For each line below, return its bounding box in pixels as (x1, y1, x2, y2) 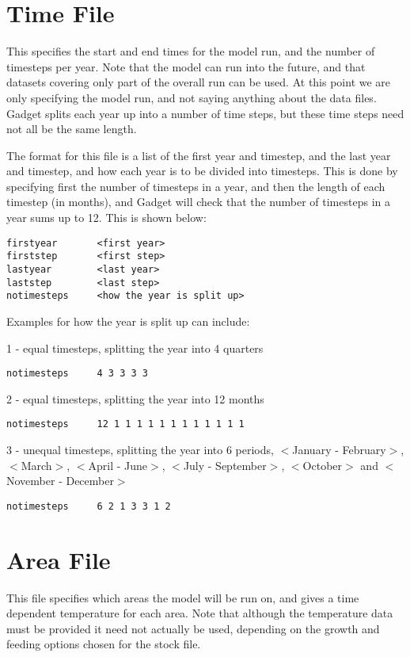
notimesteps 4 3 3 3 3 (6, 368, 148, 380)
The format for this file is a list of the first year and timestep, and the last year (6, 147, 391, 163)
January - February (292, 441, 386, 458)
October (302, 456, 343, 473)
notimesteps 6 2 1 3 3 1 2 (6, 500, 171, 512)
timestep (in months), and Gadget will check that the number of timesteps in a (6, 193, 390, 210)
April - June (88, 456, 147, 473)
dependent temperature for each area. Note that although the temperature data (6, 605, 393, 621)
